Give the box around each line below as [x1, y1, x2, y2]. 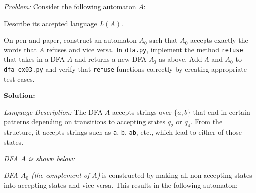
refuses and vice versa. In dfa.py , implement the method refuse [46, 44, 243, 54]
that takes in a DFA [4, 54, 65, 64]
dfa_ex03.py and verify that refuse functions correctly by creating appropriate [4, 64, 247, 74]
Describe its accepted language [4, 18, 97, 28]
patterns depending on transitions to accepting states [4, 116, 165, 127]
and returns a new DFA [74, 54, 147, 64]
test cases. [4, 73, 35, 84]
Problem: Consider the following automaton [4, 1, 136, 11]
